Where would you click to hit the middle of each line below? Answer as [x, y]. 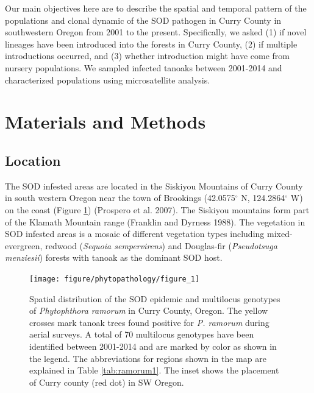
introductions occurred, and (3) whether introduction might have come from [148, 56]
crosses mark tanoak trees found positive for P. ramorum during [149, 322]
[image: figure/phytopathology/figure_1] [115, 279]
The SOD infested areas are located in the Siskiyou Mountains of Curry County [154, 186]
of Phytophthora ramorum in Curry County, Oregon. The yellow [149, 310]
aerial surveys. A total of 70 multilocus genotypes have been [142, 334]
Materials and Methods [105, 122]
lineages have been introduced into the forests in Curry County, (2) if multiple [151, 44]
